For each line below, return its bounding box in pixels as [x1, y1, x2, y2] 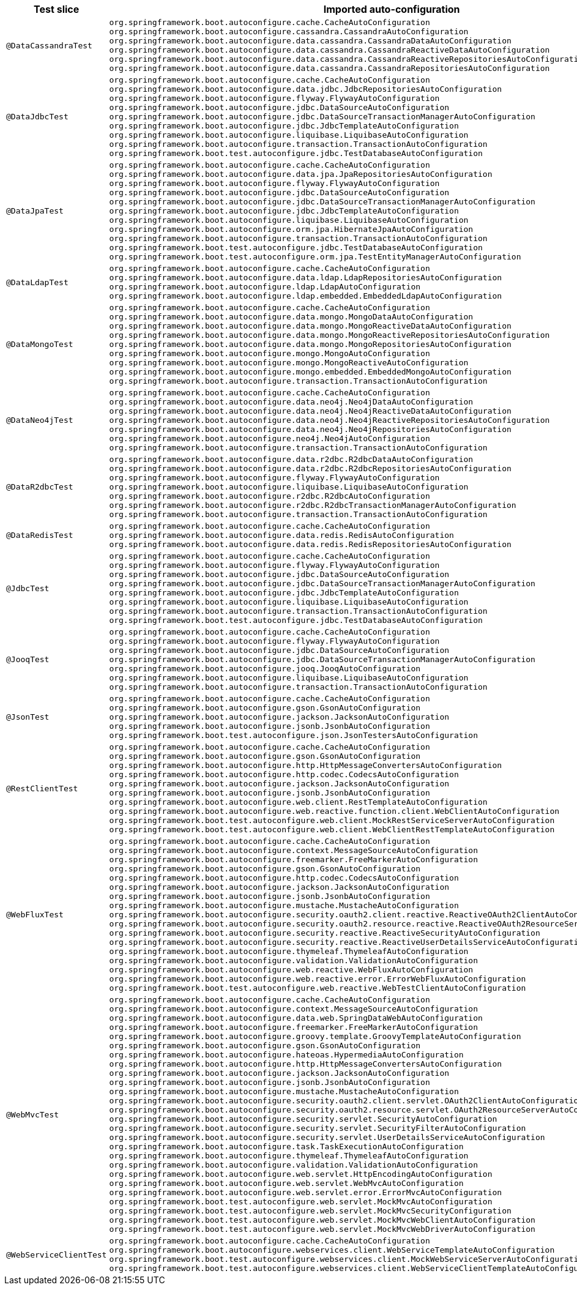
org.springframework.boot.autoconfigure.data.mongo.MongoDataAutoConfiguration [109, 312, 474, 321]
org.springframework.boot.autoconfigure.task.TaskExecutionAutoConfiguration [109, 1142, 464, 1151]
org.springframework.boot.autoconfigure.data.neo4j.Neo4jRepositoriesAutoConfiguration [109, 425, 512, 434]
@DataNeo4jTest [6, 416, 73, 425]
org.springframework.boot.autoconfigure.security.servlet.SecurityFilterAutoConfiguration [109, 1124, 526, 1133]
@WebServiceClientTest [6, 1250, 107, 1259]
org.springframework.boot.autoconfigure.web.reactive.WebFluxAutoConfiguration [109, 965, 474, 974]
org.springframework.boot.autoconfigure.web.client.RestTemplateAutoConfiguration [109, 797, 488, 807]
